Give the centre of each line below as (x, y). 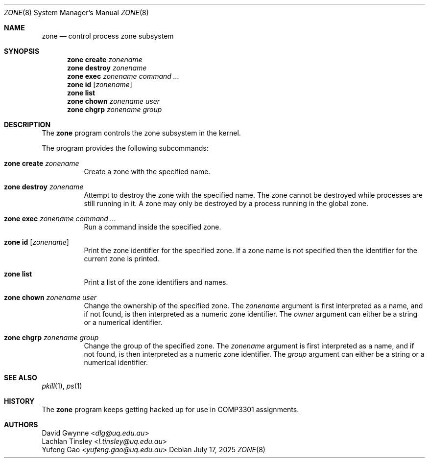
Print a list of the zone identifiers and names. (156, 282)
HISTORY (19, 401)
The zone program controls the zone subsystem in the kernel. (141, 133)
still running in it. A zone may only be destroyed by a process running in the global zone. (226, 203)
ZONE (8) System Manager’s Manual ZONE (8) (76, 12)
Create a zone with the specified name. (147, 172)
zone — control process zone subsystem (108, 36)
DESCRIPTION (27, 125)
